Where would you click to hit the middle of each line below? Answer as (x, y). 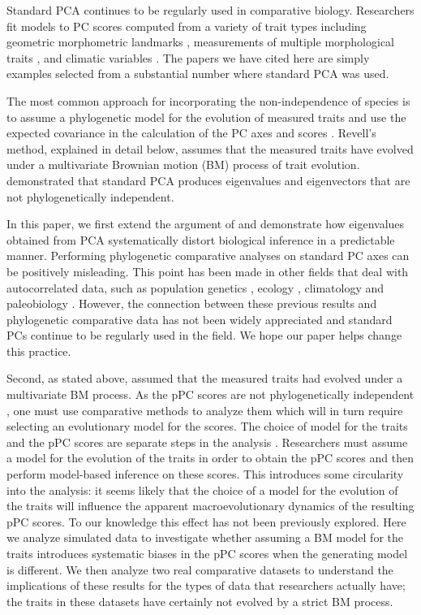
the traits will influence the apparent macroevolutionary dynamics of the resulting (210, 506)
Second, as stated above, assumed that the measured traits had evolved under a (205, 378)
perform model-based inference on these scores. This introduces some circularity (205, 474)
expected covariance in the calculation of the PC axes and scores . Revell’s (191, 133)
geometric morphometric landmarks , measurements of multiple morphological (201, 42)
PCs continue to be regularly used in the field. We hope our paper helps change (204, 335)
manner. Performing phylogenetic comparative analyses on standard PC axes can (208, 256)
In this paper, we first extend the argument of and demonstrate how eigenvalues (206, 224)
